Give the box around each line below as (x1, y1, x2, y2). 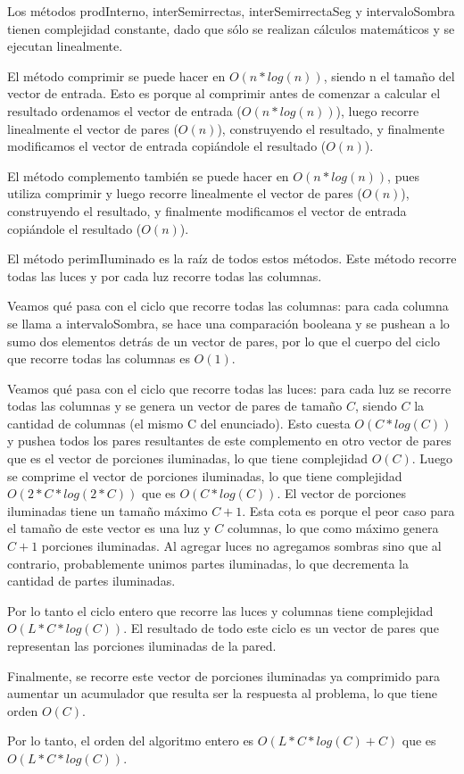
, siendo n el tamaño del (323, 66, 455, 85)
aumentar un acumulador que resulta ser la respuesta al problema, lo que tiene (7, 684, 437, 703)
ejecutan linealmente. (7, 37, 123, 55)
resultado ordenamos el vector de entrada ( (7, 101, 242, 120)
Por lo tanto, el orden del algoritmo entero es (7, 731, 254, 750)
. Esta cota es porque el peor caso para (242, 501, 455, 520)
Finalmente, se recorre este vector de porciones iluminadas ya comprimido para (7, 666, 440, 685)
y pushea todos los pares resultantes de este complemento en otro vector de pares (7, 431, 452, 450)
